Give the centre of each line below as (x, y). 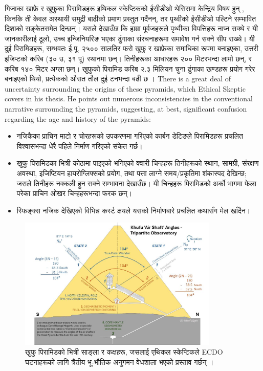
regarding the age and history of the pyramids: (78, 118)
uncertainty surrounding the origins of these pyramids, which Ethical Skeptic (125, 88)
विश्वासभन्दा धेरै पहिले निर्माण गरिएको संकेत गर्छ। (80, 146)
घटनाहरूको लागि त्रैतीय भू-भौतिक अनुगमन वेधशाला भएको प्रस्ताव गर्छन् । (119, 362)
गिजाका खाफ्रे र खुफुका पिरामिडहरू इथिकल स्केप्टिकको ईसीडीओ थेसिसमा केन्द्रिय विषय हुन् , (124, 8)
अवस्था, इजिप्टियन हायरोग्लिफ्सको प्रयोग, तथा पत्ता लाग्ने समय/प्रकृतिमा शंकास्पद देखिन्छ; (131, 173)
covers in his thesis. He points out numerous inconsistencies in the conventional (129, 99)
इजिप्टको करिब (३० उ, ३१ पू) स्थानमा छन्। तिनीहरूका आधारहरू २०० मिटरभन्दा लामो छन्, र (128, 58)
